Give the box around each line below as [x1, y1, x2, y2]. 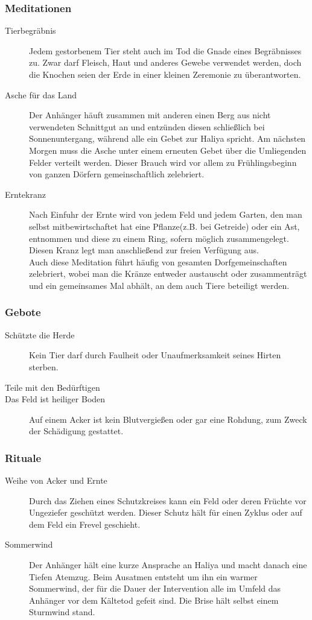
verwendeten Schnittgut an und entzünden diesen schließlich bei [29, 120, 265, 133]
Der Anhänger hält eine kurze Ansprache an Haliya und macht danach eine [29, 558, 307, 571]
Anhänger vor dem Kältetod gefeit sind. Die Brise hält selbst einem [29, 593, 279, 606]
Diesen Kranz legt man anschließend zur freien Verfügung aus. [29, 244, 259, 256]
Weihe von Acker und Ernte [5, 474, 107, 487]
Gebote [5, 305, 41, 320]
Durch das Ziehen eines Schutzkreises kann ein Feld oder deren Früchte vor [29, 494, 307, 507]
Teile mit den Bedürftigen [5, 381, 100, 393]
